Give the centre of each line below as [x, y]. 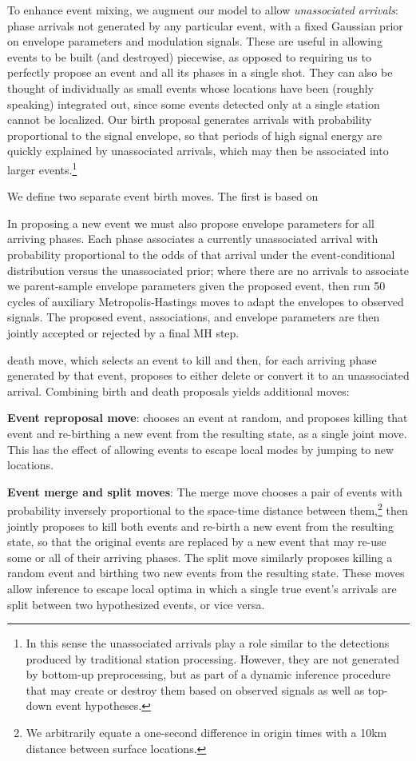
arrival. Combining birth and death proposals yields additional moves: [178, 390]
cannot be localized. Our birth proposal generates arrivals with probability [190, 120]
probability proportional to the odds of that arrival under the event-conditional [201, 254]
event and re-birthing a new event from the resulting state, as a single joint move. [207, 433]
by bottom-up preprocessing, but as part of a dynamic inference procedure [208, 674]
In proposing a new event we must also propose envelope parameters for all [191, 223]
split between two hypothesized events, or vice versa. [136, 604]
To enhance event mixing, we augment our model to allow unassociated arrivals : [203, 10]
